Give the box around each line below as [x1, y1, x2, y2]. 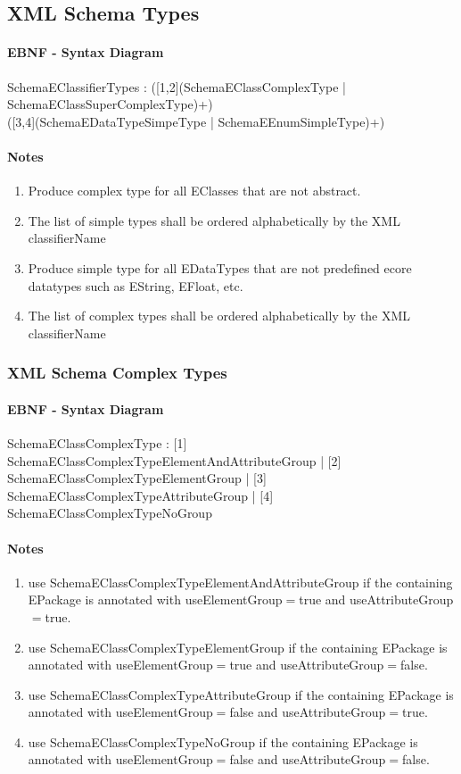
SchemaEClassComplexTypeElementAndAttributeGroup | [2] [7, 451, 342, 470]
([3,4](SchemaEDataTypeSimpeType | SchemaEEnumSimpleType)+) [7, 112, 385, 130]
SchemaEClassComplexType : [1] [7, 433, 187, 452]
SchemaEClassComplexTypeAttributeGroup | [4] [7, 486, 274, 504]
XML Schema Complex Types [7, 362, 227, 384]
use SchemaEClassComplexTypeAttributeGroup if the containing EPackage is [28, 685, 454, 703]
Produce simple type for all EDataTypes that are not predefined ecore [28, 258, 412, 277]
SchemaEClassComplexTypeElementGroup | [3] [7, 469, 267, 487]
